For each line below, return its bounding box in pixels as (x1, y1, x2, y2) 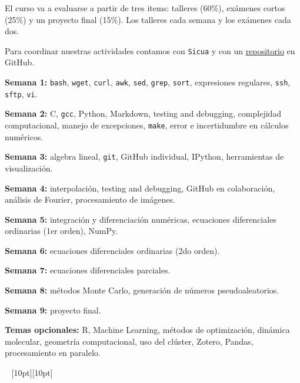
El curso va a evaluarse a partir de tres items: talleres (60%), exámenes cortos (5, 2, 285, 14)
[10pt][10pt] (11, 367, 53, 379)
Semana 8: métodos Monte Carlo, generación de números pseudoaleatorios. (5, 284, 279, 296)
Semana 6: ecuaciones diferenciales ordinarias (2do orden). (5, 244, 220, 256)
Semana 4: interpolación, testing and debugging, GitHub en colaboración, (5, 181, 275, 194)
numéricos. (5, 130, 44, 143)
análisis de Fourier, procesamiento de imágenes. (5, 193, 175, 206)
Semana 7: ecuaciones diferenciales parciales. (5, 264, 171, 276)
